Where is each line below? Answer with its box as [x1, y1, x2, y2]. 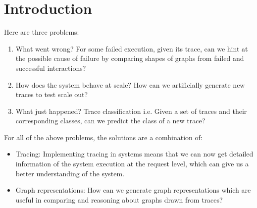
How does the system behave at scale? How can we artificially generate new [15, 79, 245, 90]
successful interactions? [15, 62, 86, 73]
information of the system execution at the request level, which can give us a [15, 158, 249, 169]
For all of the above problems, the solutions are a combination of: [4, 132, 203, 142]
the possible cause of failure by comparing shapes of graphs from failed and [15, 53, 244, 63]
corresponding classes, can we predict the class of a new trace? [15, 115, 206, 126]
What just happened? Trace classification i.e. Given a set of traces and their [15, 105, 247, 116]
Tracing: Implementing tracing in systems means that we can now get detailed [15, 149, 254, 159]
